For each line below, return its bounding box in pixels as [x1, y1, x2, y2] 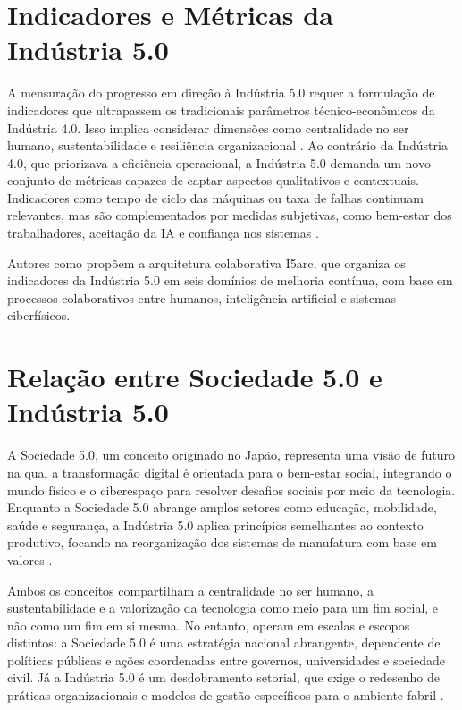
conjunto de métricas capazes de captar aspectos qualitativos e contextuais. [7, 171, 419, 190]
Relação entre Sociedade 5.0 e [7, 359, 382, 395]
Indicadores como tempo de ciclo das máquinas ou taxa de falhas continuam [7, 188, 424, 207]
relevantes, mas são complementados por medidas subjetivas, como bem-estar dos [7, 206, 452, 224]
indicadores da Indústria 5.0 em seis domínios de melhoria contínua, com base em [7, 271, 453, 290]
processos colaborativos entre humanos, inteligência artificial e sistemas [7, 288, 397, 307]
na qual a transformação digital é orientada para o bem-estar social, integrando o [7, 462, 452, 481]
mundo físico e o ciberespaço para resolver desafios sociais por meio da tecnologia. [7, 480, 456, 499]
